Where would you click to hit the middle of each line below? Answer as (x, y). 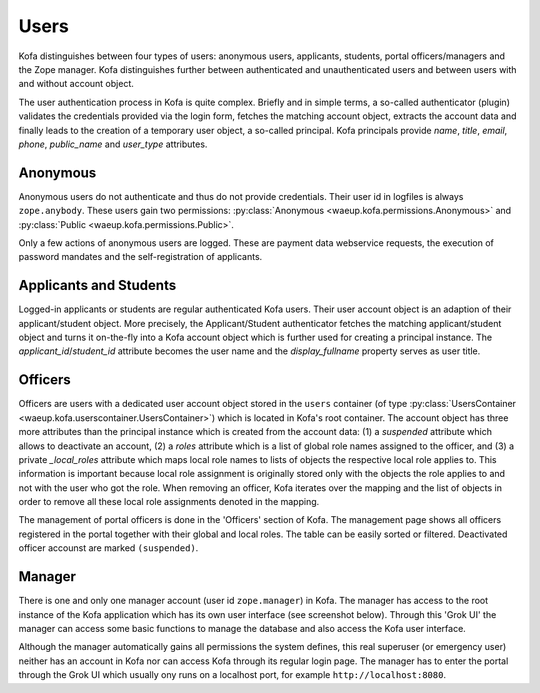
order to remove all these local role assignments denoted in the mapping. (169, 502)
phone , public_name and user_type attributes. (113, 144)
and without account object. (76, 84)
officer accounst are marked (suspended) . (108, 548)
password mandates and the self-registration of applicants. (140, 257)
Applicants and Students (97, 285)
